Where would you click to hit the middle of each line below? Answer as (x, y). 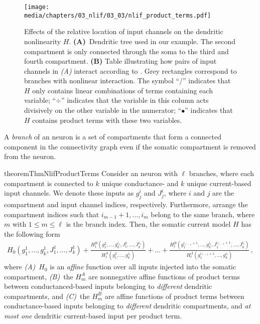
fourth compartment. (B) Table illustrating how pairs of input (120, 61)
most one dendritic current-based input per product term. (93, 316)
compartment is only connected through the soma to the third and (126, 51)
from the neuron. (30, 156)
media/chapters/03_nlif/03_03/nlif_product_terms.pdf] (118, 15)
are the (223, 193)
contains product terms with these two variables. (107, 120)
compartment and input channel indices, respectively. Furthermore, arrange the (126, 204)
